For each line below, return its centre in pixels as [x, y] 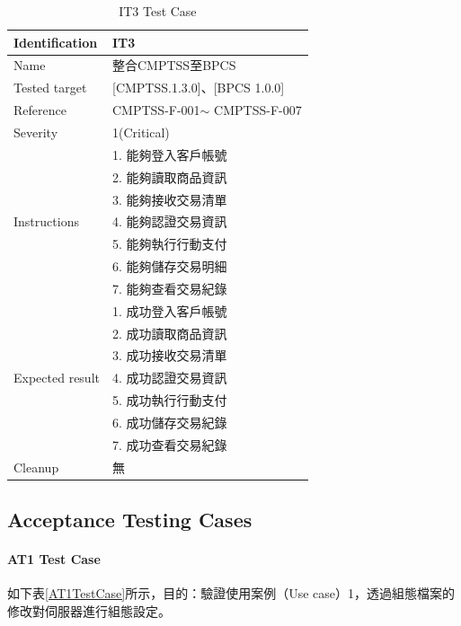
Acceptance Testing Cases [130, 520]
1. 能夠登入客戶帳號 [169, 154]
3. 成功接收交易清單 [169, 355]
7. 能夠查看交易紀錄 [169, 288]
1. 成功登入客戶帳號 [169, 310]
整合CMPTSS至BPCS [174, 65]
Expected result [57, 378]
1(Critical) [141, 132]
